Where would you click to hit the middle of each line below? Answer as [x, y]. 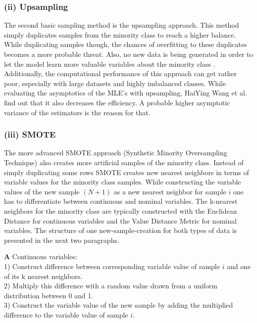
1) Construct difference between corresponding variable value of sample [112, 266]
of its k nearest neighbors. [43, 276]
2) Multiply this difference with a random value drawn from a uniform [111, 286]
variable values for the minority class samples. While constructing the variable [123, 182]
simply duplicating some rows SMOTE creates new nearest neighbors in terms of [127, 172]
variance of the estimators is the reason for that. [77, 112]
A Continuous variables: [41, 256]
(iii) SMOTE [30, 134]
